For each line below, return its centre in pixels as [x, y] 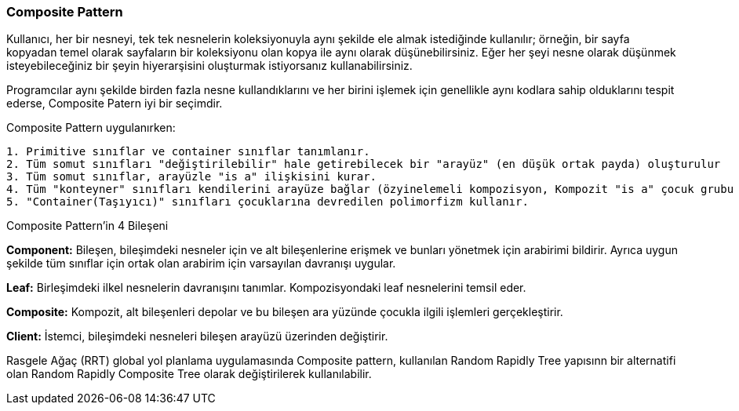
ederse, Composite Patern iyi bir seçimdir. [115, 104]
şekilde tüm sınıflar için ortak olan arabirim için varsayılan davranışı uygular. [201, 264]
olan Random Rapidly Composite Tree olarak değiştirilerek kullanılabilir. [189, 374]
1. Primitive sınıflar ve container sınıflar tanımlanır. [188, 152]
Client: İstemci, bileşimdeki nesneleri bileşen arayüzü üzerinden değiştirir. [197, 336]
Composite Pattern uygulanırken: [91, 128]
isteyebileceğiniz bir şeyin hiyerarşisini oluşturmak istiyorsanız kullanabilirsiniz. [209, 66]
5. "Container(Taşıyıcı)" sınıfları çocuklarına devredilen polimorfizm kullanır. [268, 202]
